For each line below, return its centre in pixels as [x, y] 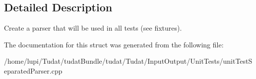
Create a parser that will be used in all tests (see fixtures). [93, 28]
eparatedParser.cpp [33, 70]
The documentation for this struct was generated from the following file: [114, 44]
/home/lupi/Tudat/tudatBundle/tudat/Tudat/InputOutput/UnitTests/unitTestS [128, 61]
